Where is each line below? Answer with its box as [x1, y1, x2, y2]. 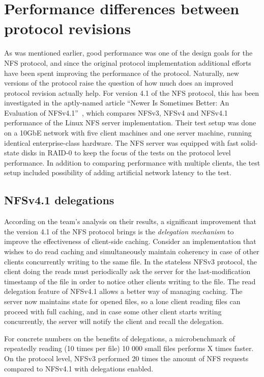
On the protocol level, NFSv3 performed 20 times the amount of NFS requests [4, 353, 249, 363]
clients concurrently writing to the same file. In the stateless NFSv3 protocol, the [4, 256, 257, 266]
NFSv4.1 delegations [4, 192, 114, 208]
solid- [241, 137, 258, 148]
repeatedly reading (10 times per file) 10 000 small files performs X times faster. [4, 343, 254, 354]
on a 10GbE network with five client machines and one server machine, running [4, 127, 252, 138]
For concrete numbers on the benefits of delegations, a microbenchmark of [4, 333, 235, 343]
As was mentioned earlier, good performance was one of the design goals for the [4, 47, 253, 58]
